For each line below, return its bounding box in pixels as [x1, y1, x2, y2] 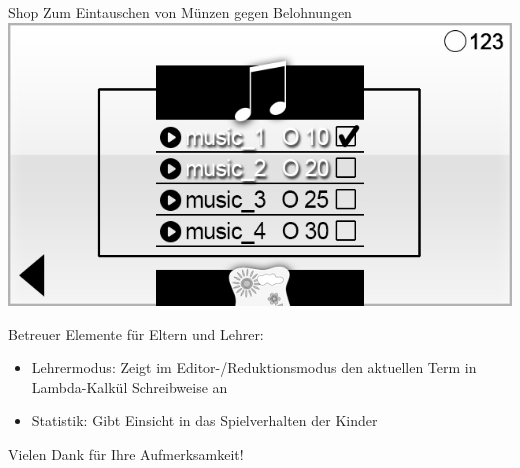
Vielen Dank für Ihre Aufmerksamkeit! [8, 444, 244, 465]
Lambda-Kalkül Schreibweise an [31, 376, 228, 397]
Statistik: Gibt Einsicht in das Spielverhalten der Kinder [31, 410, 378, 431]
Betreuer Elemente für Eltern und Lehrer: [8, 323, 264, 344]
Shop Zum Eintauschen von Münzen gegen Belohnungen [8, 2, 352, 22]
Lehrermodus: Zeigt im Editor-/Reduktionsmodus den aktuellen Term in [31, 357, 477, 378]
